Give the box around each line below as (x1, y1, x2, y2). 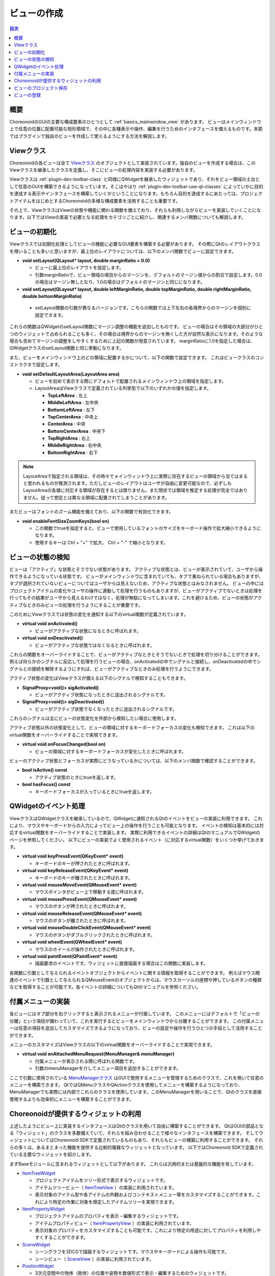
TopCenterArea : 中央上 (47, 413, 98, 420)
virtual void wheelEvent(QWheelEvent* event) (22, 939, 122, 945)
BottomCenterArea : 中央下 (47, 428, 106, 434)
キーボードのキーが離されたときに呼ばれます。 (35, 874, 133, 880)
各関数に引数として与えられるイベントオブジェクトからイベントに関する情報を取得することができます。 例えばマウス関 (9, 970, 260, 976)
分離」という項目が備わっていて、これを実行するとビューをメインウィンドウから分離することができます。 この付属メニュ (9, 1018, 264, 1024)
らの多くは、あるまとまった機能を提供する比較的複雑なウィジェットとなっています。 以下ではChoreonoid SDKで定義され (9, 1144, 263, 1150)
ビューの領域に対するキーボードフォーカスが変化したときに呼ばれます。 (35, 748, 186, 754)
